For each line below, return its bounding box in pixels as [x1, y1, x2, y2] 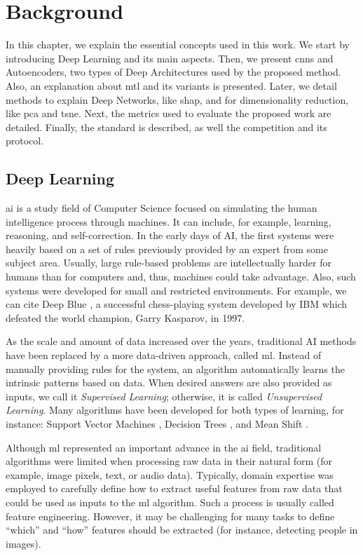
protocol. [6, 133, 44, 148]
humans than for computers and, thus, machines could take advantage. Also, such [6, 269, 356, 284]
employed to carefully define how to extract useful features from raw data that [6, 481, 343, 496]
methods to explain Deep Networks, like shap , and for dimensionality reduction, [6, 92, 349, 107]
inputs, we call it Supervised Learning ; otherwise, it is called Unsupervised [6, 388, 322, 403]
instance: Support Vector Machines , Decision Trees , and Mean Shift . [6, 416, 308, 430]
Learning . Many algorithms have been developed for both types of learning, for [6, 402, 344, 417]
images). [6, 536, 41, 550]
